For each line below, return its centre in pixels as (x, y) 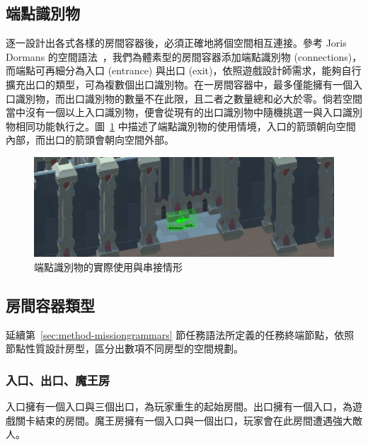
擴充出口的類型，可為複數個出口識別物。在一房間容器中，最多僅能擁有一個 (179, 84)
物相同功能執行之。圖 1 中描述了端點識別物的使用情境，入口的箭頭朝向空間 (181, 126)
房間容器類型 (50, 305)
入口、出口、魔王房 (58, 380)
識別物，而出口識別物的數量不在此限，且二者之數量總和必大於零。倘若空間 (189, 98)
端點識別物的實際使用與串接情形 (108, 266)
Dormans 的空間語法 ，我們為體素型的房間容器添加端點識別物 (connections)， (184, 56)
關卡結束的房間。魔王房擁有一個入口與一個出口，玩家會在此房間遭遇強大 (184, 420)
